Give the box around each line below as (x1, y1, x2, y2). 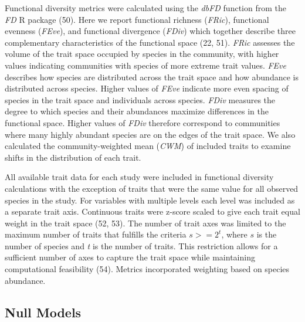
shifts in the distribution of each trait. (5, 151, 141, 163)
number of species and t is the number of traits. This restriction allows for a (5, 239, 278, 252)
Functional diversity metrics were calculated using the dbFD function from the (5, 2, 286, 13)
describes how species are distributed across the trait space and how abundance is (5, 70, 299, 83)
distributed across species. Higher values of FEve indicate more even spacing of (5, 82, 289, 94)
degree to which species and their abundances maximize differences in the (5, 105, 269, 117)
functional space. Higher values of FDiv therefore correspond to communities (5, 116, 280, 128)
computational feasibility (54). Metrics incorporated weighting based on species (5, 263, 290, 275)
